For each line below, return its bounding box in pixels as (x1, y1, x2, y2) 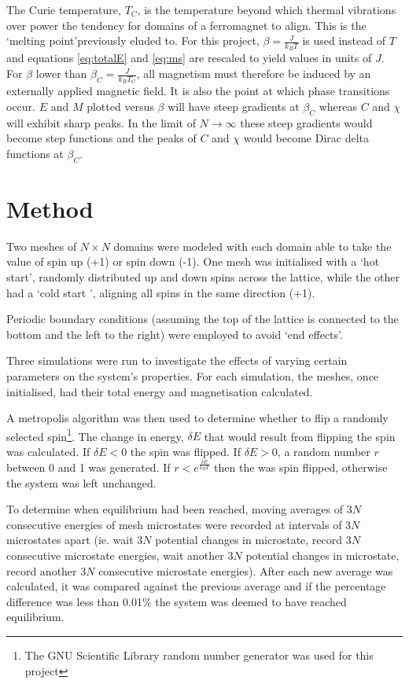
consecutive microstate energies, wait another (6, 546, 224, 563)
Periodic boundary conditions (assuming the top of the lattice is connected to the (6, 311, 399, 327)
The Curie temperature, (6, 2, 121, 17)
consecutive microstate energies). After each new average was (98, 562, 393, 579)
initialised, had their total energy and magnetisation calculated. (6, 383, 313, 399)
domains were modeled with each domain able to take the (113, 237, 392, 254)
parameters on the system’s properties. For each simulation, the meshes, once (6, 367, 379, 384)
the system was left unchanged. (6, 474, 157, 491)
